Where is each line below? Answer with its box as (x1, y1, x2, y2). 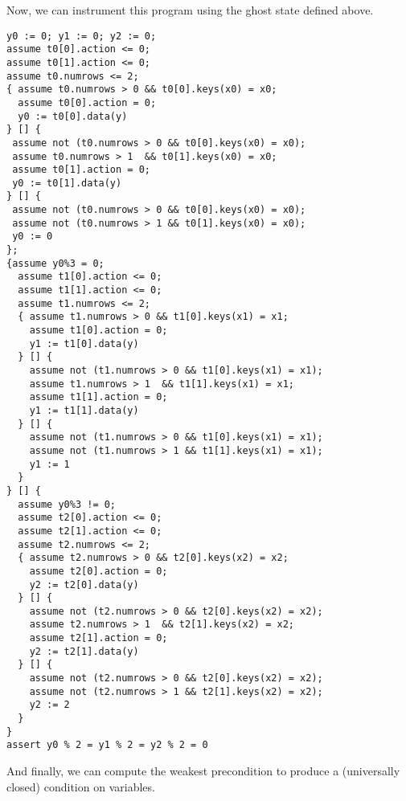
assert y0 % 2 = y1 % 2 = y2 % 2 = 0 (6, 739, 208, 751)
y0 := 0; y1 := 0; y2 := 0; (6, 30, 157, 42)
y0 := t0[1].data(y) (12, 177, 122, 189)
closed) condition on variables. (6, 778, 155, 795)
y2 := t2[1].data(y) (29, 645, 139, 657)
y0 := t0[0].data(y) (18, 110, 128, 122)
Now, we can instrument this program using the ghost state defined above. (6, 2, 374, 18)
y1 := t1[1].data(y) (29, 404, 139, 416)
